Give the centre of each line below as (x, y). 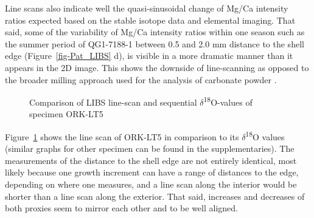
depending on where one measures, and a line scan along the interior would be (151, 184)
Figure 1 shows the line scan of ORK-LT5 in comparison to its (122, 136)
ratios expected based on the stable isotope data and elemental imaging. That (150, 20)
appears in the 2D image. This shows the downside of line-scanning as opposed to (157, 67)
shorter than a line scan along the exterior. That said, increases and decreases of (155, 196)
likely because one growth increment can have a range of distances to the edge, (152, 172)
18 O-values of (228, 101)
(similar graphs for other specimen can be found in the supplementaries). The (150, 148)
